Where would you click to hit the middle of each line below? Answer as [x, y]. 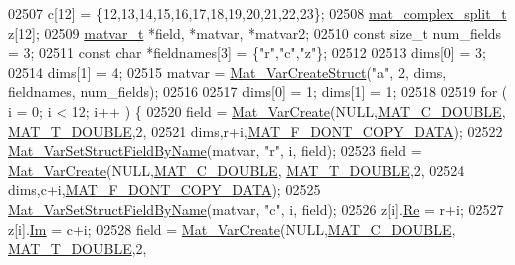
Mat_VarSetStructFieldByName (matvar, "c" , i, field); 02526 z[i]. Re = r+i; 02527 [256, 208]
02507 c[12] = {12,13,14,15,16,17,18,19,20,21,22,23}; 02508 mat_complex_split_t [257, 13]
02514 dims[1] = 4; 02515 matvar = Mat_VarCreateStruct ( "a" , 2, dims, [227, 71]
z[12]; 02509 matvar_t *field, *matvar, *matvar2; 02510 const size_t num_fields [255, 32]
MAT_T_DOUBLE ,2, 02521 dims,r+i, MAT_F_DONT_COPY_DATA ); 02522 [255, 130]
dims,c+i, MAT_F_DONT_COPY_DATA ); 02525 [164, 189]
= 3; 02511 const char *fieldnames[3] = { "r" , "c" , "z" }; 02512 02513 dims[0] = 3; [247, 52]
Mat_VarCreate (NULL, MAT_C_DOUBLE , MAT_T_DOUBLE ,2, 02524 [236, 169]
